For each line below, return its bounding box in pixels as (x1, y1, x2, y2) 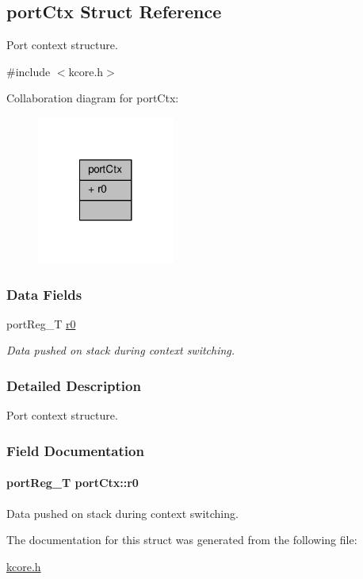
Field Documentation (6, 440, 144, 460)
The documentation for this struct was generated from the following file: (6, 531, 357, 548)
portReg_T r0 (6, 315, 76, 332)
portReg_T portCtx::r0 (6, 474, 139, 491)
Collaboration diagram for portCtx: (6, 90, 179, 106)
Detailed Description (6, 375, 141, 395)
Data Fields (6, 284, 82, 304)
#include (6, 63, 51, 79)
